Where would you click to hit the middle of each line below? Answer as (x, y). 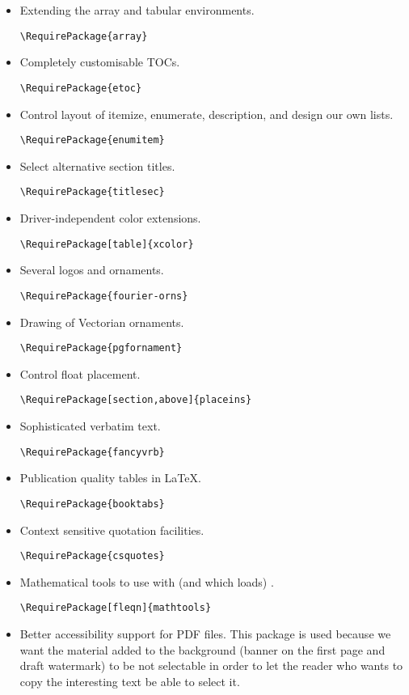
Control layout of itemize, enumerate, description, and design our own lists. (207, 114)
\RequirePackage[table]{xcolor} (107, 244)
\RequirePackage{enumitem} (92, 140)
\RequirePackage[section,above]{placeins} (136, 400)
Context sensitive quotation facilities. (112, 530)
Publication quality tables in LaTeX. (110, 478)
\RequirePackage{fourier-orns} (104, 296)
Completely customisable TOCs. (100, 62)
